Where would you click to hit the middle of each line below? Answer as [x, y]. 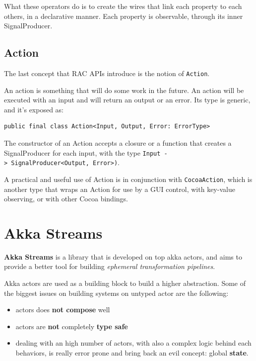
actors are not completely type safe [72, 326]
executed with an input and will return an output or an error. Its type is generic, [127, 100]
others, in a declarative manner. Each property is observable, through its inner [124, 16]
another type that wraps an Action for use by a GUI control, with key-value [120, 189]
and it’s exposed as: [34, 109]
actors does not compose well [63, 310]
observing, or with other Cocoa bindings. [66, 199]
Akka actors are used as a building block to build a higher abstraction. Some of [125, 283]
